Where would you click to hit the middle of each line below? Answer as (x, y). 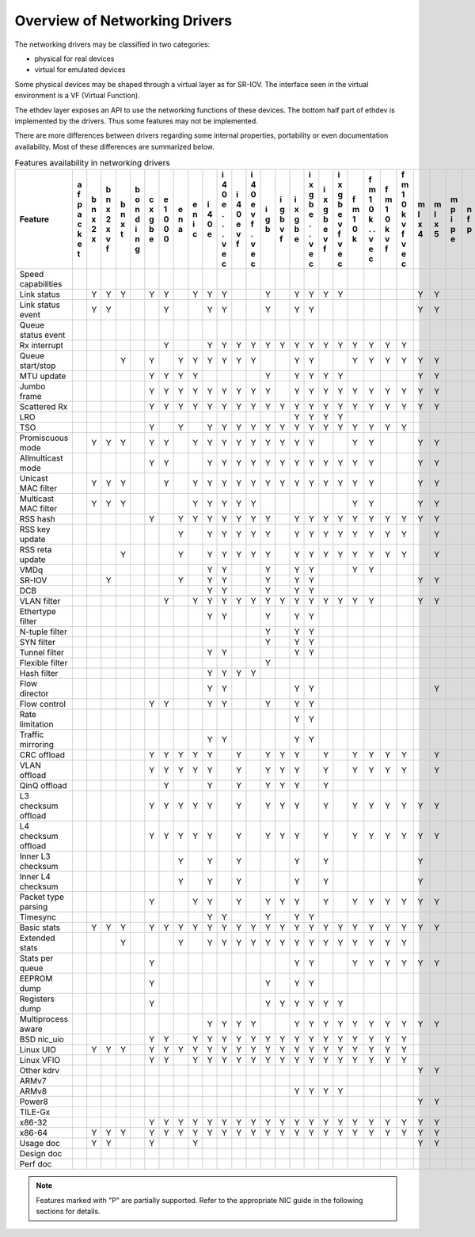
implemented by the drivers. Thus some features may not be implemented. (137, 121)
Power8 (34, 1102)
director (34, 694)
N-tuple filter (43, 632)
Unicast (34, 479)
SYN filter (37, 643)
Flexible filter (44, 663)
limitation (36, 724)
